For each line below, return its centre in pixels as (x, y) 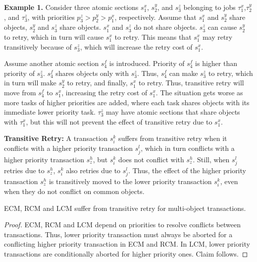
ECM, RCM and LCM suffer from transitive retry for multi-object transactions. (125, 208)
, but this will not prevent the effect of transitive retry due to (119, 121)
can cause (222, 27)
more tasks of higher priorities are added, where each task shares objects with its (127, 102)
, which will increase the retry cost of (136, 46)
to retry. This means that (153, 36)
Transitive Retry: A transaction (56, 138)
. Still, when (211, 159)
